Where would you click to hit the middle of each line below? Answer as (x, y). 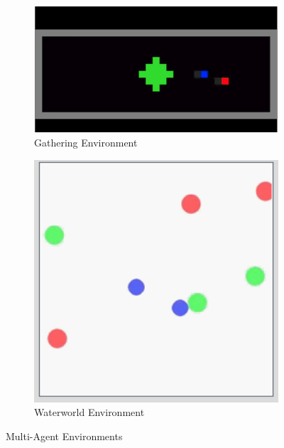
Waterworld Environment (89, 412)
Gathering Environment (86, 142)
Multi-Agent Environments (64, 436)
